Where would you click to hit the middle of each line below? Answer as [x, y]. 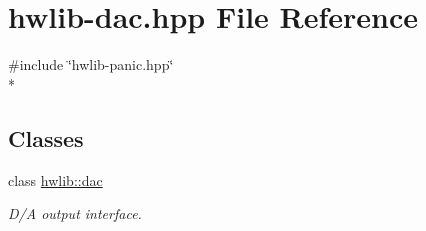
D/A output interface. [75, 213]
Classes [46, 137]
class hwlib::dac [55, 179]
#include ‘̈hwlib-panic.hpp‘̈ [91, 64]
